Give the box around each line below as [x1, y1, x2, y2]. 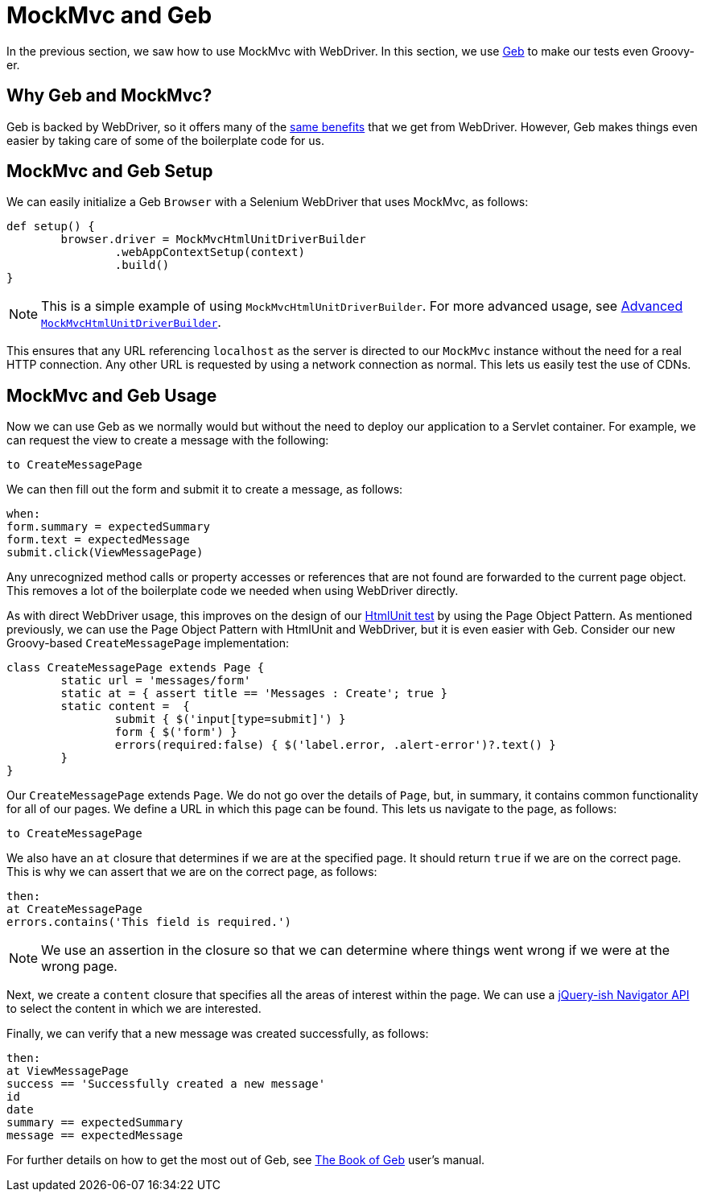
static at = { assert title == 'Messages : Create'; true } [60, 687, 447, 700]
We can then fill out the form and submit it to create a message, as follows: [6, 482, 403, 497]
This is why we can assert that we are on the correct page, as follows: [6, 865, 377, 879]
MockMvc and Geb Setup [6, 161, 213, 182]
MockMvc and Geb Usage [6, 385, 217, 406]
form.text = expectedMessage [6, 533, 190, 547]
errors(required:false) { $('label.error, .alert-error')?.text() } [114, 738, 556, 752]
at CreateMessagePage [6, 903, 142, 916]
